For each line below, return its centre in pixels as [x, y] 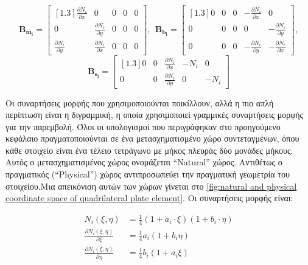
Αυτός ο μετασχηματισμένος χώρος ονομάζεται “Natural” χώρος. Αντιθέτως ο [144, 162]
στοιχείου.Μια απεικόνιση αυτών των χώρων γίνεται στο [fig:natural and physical [151, 186]
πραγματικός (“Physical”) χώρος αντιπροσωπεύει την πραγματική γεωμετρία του [148, 174]
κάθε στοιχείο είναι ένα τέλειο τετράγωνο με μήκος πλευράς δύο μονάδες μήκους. [149, 150]
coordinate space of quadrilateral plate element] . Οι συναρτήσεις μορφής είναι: [149, 198]
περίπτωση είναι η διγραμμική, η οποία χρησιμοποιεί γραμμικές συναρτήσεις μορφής [155, 115]
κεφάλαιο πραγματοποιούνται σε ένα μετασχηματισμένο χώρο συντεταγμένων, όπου [152, 138]
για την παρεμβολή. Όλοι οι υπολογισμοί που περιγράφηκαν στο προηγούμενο [143, 126]
